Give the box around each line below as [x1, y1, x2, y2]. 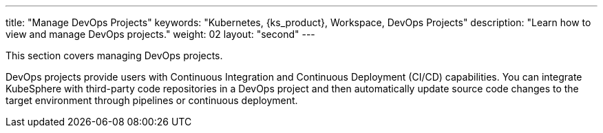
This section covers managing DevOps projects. [6, 50, 223, 61]
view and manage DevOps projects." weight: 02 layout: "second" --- [6, 28, 315, 40]
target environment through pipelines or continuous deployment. [6, 94, 298, 106]
